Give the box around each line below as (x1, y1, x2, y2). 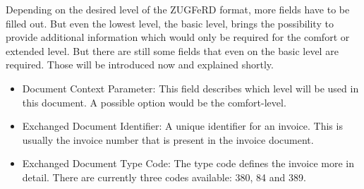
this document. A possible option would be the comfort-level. (22, 94, 286, 109)
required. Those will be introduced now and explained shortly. (6, 57, 274, 72)
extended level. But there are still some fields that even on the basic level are (6, 43, 339, 58)
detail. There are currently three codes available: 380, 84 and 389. (22, 169, 306, 184)
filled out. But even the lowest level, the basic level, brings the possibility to (6, 16, 334, 30)
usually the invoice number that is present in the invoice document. (22, 132, 314, 147)
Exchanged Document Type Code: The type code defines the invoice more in (22, 156, 355, 171)
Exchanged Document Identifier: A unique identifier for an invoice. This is (22, 118, 343, 133)
